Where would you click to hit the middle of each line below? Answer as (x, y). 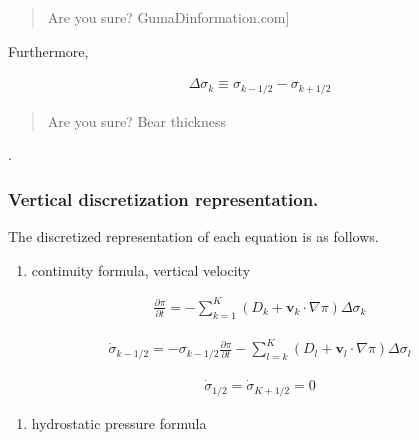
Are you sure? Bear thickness (137, 120)
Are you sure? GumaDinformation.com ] (168, 17)
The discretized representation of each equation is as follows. (193, 236)
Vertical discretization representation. (163, 198)
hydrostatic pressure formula (119, 422)
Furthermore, (48, 50)
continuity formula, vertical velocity (141, 269)
